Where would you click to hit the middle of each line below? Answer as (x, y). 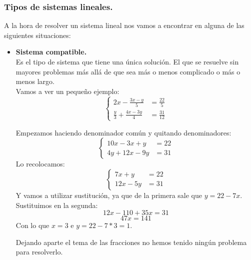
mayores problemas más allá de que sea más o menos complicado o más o (128, 71)
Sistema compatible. (51, 52)
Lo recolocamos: (40, 164)
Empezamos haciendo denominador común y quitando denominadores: (123, 132)
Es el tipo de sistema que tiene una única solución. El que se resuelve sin (127, 61)
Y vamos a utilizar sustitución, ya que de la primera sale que (109, 195)
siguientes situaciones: (37, 35)
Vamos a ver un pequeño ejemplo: (67, 91)
